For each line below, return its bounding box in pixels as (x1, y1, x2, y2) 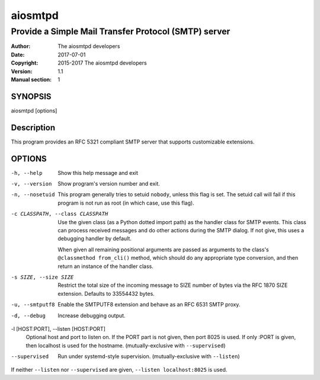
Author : (11, 43, 31, 50)
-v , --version (11, 181, 52, 187)
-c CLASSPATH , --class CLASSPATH (11, 210, 108, 218)
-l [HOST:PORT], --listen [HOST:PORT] (11, 325, 106, 332)
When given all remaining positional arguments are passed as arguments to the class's (57, 246, 269, 253)
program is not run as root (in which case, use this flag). (57, 199, 195, 206)
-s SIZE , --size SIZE (11, 273, 74, 280)
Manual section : (11, 76, 52, 83)
